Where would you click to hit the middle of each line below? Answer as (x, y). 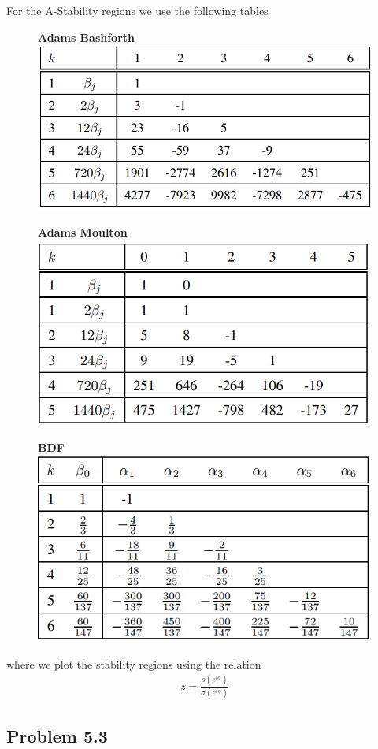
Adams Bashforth (87, 37)
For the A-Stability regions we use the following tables (137, 10)
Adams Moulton (83, 232)
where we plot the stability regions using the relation (134, 663)
